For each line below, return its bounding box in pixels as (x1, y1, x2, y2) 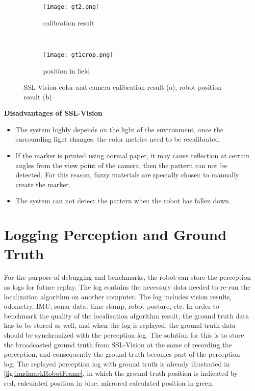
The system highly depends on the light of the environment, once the (15, 124, 224, 134)
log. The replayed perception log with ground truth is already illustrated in (4, 358, 230, 368)
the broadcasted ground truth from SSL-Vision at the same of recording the (4, 339, 232, 349)
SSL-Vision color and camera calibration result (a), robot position (24, 82, 222, 92)
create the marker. (15, 179, 71, 189)
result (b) (24, 91, 52, 101)
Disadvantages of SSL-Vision (4, 108, 102, 118)
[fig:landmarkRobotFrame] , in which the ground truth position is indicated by (4, 368, 238, 378)
